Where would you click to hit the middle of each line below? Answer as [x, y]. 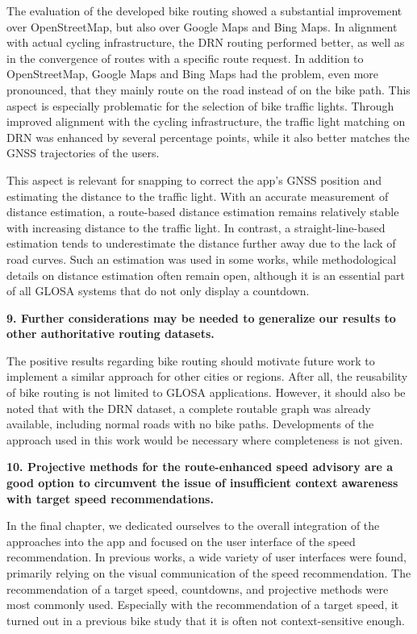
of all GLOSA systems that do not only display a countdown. [158, 291]
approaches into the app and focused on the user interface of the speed [181, 541]
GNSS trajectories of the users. [83, 153]
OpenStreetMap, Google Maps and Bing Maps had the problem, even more [193, 74]
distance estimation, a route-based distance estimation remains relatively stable [203, 212]
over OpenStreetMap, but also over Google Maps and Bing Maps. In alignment [202, 26]
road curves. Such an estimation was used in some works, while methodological [202, 259]
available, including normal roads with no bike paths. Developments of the [190, 424]
